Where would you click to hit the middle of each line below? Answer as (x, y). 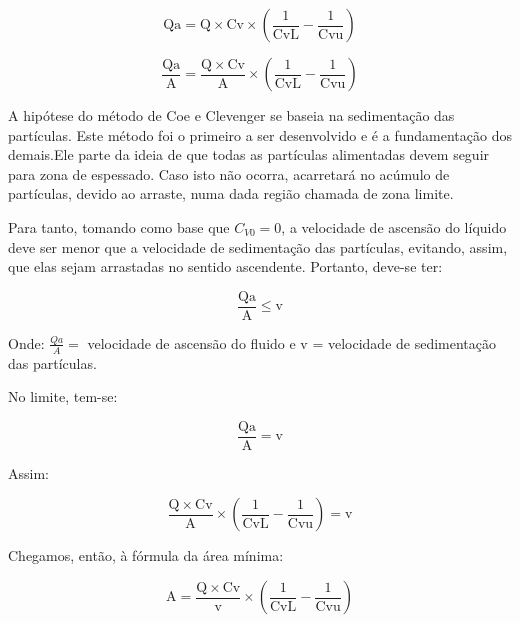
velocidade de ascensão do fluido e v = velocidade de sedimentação (292, 342)
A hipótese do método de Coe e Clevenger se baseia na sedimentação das (231, 115)
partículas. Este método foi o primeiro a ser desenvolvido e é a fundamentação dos (260, 134)
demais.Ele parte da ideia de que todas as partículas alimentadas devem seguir (249, 154)
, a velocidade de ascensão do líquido (394, 226)
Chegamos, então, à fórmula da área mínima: (146, 555)
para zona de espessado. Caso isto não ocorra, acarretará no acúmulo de (229, 173)
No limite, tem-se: (63, 396)
